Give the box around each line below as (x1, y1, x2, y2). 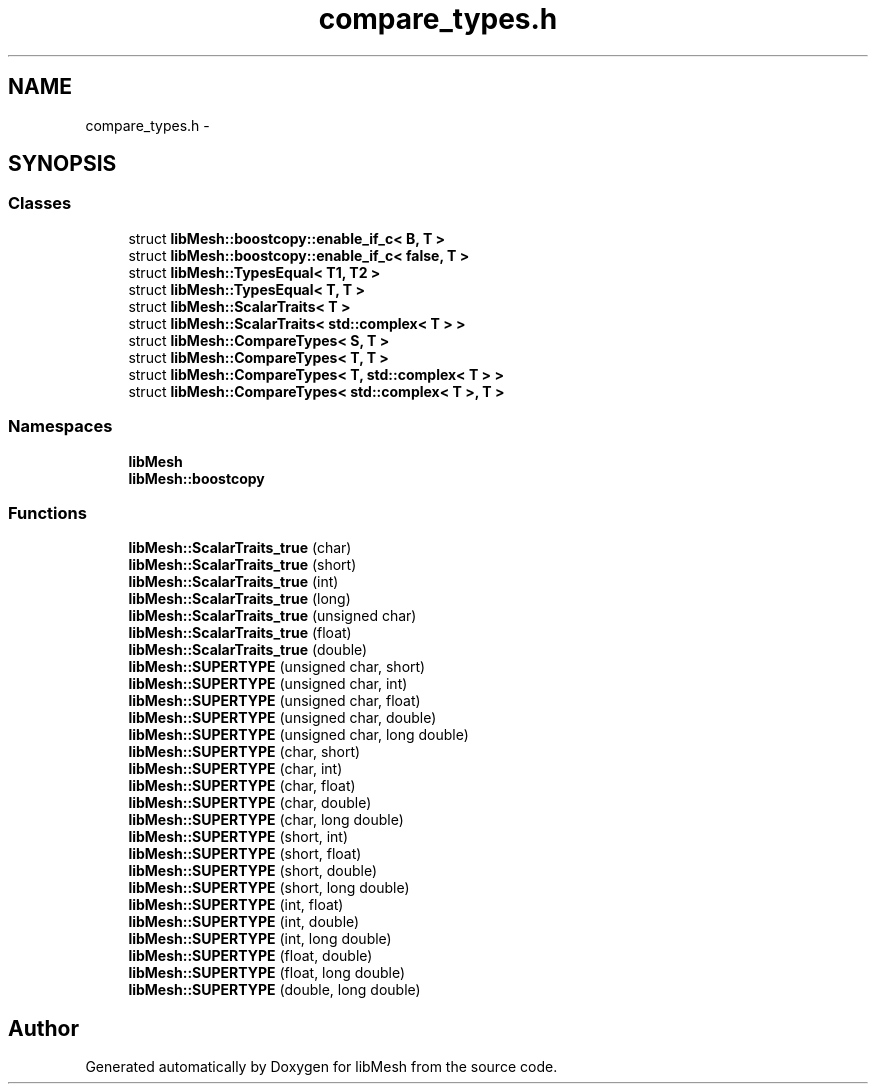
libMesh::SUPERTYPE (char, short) (128, 743, 361, 761)
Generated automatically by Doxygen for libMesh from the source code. (85, 1058, 558, 1076)
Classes (8, 193, 72, 214)
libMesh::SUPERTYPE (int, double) (128, 913, 360, 931)
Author (8, 1015, 79, 1041)
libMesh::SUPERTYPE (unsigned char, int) (128, 675, 408, 693)
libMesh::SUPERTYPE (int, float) (128, 896, 344, 914)
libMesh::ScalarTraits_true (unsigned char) (128, 607, 417, 625)
